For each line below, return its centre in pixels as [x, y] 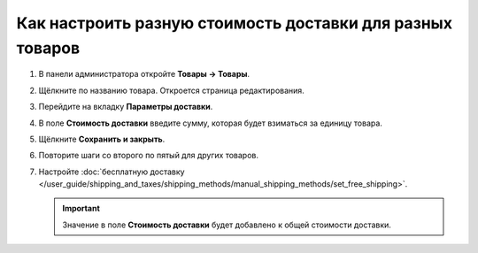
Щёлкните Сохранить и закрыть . [102, 139]
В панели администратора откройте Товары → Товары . [144, 74]
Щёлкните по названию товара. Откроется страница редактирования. [171, 90]
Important [81, 209]
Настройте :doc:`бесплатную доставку [112, 172]
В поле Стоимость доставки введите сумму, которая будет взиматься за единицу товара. [210, 123]
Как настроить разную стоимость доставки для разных [235, 23]
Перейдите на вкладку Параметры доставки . [126, 107]
